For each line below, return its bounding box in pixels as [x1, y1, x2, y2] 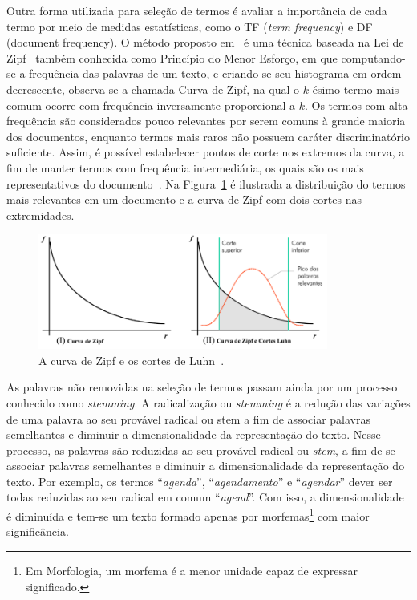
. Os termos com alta [304, 96, 408, 113]
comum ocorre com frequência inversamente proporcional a [6, 96, 296, 113]
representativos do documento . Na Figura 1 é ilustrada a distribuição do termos [6, 175, 406, 192]
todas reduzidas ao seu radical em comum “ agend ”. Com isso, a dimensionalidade [6, 489, 404, 505]
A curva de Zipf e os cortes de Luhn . [38, 351, 225, 368]
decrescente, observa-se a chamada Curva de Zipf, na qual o [6, 80, 300, 97]
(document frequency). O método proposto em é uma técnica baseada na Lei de [6, 34, 404, 51]
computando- [341, 49, 406, 66]
